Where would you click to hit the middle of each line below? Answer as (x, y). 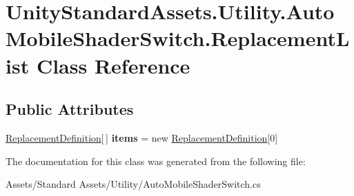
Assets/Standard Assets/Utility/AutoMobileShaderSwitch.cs (133, 184)
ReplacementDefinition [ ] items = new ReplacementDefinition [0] (142, 137)
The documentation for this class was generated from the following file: (156, 161)
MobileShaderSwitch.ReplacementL (178, 38)
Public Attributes (70, 109)
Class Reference (113, 65)
